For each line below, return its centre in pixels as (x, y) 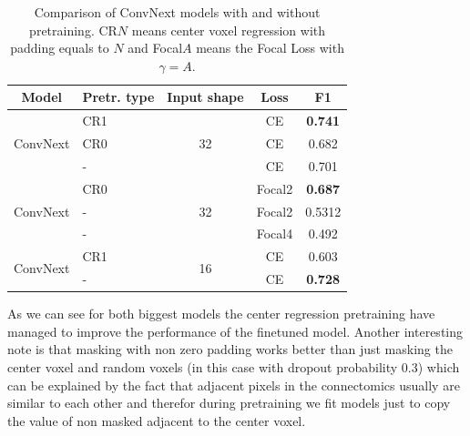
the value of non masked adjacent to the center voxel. (157, 420)
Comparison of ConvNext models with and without (177, 12)
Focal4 (275, 233)
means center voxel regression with (229, 30)
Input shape (205, 97)
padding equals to (60, 48)
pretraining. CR (73, 30)
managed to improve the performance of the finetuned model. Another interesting (235, 331)
